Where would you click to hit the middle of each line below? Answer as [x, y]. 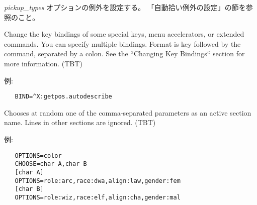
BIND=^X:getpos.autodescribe [63, 97]
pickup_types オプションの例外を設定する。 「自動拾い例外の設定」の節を [125, 7]
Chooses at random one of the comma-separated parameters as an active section [128, 112]
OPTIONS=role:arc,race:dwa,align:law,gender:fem [98, 181]
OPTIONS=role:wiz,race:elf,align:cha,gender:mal [98, 197]
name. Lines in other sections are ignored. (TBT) [80, 122]
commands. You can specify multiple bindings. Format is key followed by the [122, 43]
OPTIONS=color [38, 156]
